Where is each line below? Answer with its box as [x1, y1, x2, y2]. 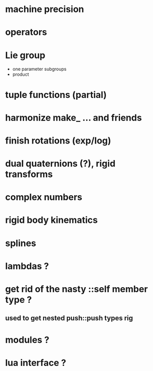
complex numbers [5, 192, 83, 203]
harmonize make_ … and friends [5, 112, 142, 123]
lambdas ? [5, 260, 49, 272]
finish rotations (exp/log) [5, 135, 111, 146]
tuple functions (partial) [5, 89, 107, 100]
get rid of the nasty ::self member [5, 284, 148, 295]
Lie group [5, 49, 46, 61]
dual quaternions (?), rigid [5, 158, 116, 169]
